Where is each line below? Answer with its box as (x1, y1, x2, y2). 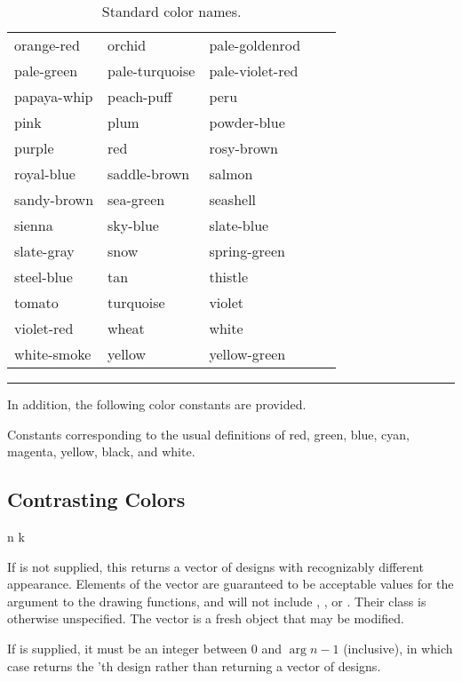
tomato (14, 292, 59, 313)
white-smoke (14, 344, 92, 364)
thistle (209, 266, 249, 287)
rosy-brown (209, 138, 278, 158)
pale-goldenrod (209, 35, 301, 55)
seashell (209, 189, 257, 210)
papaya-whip (14, 86, 93, 107)
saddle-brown (108, 163, 190, 184)
